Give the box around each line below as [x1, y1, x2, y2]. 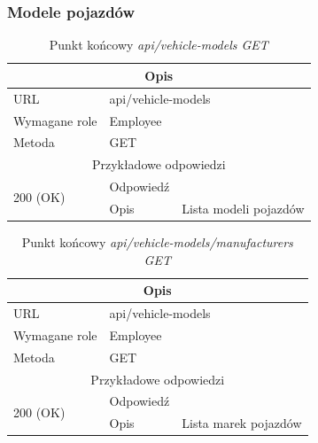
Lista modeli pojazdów [182, 198, 305, 217]
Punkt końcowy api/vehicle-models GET [49, 35, 268, 54]
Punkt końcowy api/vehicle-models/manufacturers [21, 232, 293, 251]
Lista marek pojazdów [182, 414, 302, 432]
